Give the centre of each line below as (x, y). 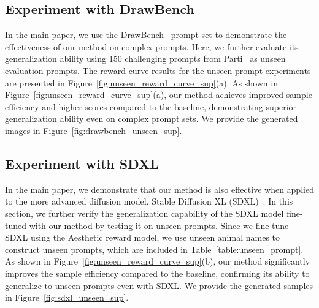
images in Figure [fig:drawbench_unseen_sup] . (94, 130)
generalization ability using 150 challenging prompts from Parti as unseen (145, 58)
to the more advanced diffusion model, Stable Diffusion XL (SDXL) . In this (149, 201)
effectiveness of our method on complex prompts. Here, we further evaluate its (152, 46)
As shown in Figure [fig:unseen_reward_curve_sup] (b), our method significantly (158, 261)
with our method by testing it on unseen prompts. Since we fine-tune (159, 225)
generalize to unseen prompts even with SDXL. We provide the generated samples (159, 285)
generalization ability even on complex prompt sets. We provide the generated (152, 118)
